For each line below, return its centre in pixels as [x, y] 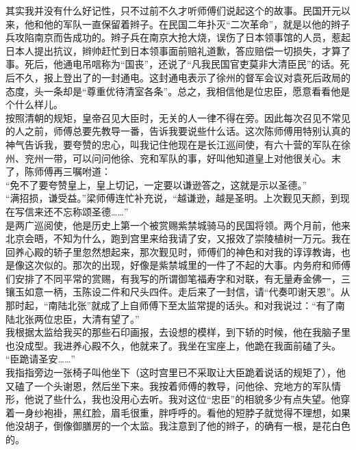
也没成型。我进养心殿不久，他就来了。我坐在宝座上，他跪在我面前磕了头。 [173, 345]
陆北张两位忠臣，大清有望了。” [73, 318]
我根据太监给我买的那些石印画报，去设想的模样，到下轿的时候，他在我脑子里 [178, 332]
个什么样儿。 [34, 104]
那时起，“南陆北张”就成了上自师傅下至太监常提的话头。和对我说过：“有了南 [175, 305]
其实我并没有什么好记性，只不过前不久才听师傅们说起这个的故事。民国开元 [173, 10]
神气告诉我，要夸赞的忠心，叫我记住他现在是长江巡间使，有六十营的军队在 [173, 144]
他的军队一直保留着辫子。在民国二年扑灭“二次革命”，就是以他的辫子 [197, 24]
